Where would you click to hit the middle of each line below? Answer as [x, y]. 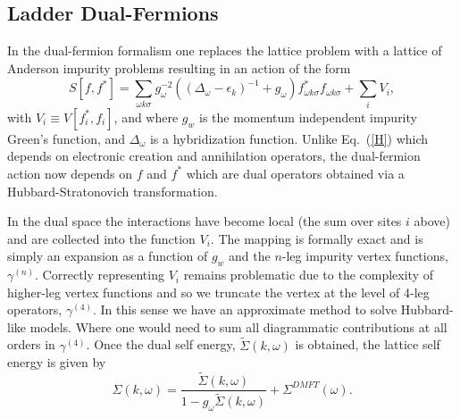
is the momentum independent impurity [308, 117]
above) [432, 221]
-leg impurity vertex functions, [365, 256]
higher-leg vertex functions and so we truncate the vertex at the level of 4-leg [218, 292]
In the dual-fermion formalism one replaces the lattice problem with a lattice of [225, 50]
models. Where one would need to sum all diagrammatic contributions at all [238, 326]
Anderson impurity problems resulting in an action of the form [179, 67]
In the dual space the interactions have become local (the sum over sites [205, 221]
